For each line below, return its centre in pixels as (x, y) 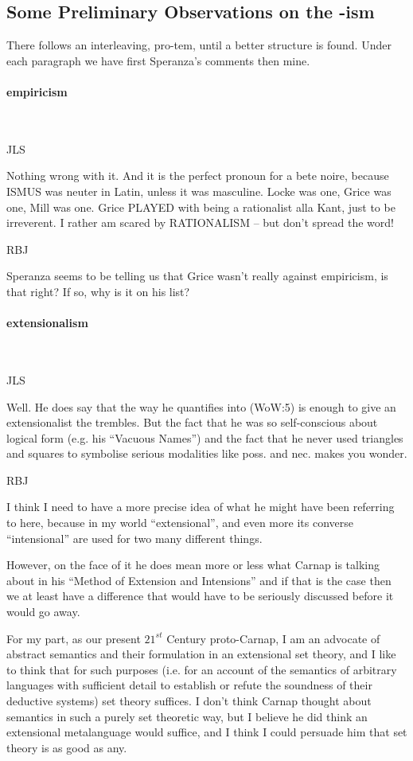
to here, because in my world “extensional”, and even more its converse (180, 523)
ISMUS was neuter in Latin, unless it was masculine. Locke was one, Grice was (199, 191)
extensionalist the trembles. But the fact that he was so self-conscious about (192, 422)
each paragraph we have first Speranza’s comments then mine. (158, 60)
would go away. (43, 612)
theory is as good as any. (67, 747)
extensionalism (47, 323)
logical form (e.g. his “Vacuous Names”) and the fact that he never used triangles (205, 437)
